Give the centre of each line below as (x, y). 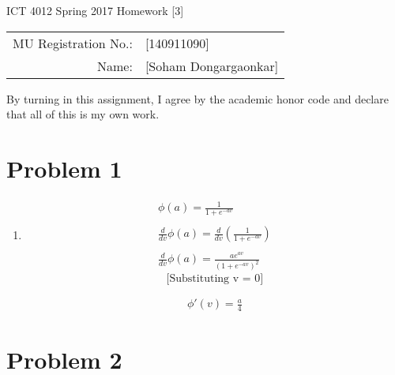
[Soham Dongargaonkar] (212, 66)
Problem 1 (64, 168)
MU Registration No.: (73, 43)
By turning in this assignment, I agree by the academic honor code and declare (197, 98)
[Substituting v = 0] (215, 279)
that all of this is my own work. (83, 114)
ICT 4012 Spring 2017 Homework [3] (95, 10)
